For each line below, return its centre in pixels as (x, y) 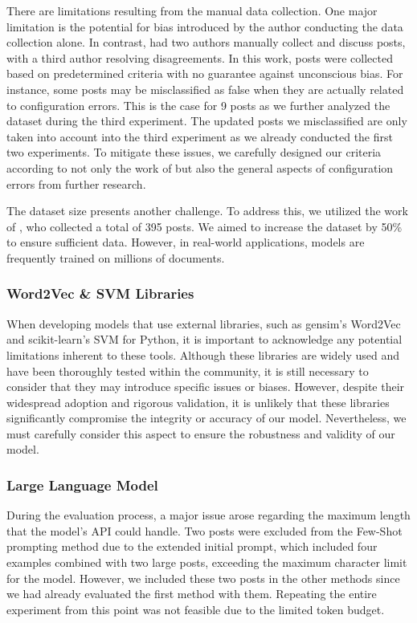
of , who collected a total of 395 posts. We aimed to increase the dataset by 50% (204, 226)
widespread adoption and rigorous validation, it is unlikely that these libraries (198, 402)
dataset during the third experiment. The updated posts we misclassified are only (207, 121)
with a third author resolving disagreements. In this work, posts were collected (200, 57)
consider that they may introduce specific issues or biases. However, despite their (206, 387)
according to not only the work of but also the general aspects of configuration (200, 167)
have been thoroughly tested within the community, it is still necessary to (188, 371)
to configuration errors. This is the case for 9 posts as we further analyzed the (198, 105)
